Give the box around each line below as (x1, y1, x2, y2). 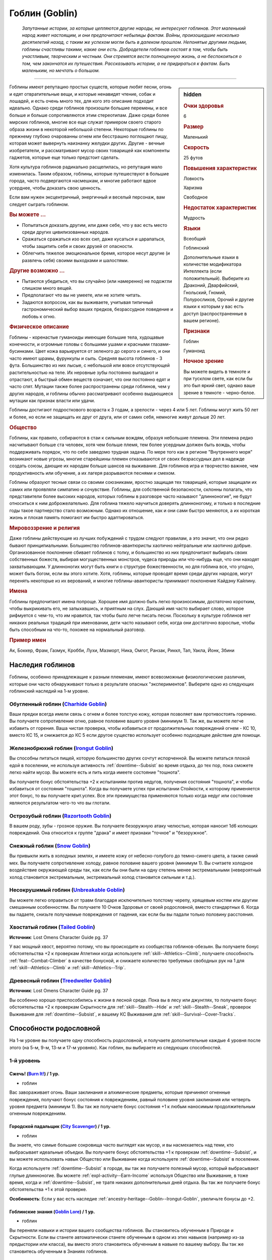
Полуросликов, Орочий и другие (183, 296, 254, 302)
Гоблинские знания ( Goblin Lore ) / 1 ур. (9, 1209, 95, 1215)
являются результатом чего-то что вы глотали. (9, 799, 111, 806)
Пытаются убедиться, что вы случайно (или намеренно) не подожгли (22, 278, 172, 284)
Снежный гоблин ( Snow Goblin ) (9, 842, 91, 849)
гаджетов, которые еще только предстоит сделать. (9, 154, 120, 161)
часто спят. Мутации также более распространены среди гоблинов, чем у (9, 384, 171, 390)
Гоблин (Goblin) (9, 8, 78, 19)
